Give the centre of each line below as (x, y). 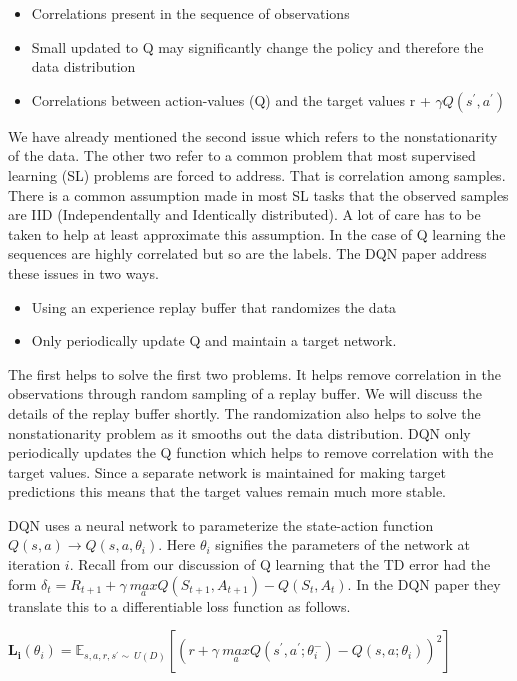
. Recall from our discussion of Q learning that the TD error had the (280, 564)
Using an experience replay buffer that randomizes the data (214, 306)
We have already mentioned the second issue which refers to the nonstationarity (253, 135)
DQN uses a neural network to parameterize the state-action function (221, 524)
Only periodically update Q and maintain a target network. (214, 340)
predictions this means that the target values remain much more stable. (227, 491)
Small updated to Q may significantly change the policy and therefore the (257, 46)
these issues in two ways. (83, 272)
